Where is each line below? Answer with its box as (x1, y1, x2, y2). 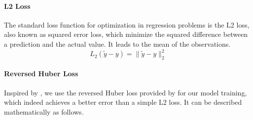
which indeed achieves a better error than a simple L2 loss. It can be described (4, 97, 242, 107)
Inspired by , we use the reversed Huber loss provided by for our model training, (4, 87, 247, 97)
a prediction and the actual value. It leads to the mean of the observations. (4, 38, 231, 49)
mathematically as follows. (4, 106, 84, 117)
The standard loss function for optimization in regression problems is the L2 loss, (4, 19, 250, 30)
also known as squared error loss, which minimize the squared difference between (4, 29, 248, 39)
